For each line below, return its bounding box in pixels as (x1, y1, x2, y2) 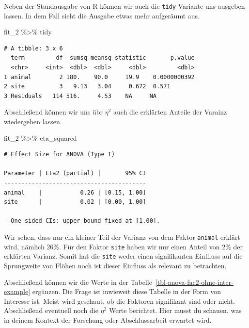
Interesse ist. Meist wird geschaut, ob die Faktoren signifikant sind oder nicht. (4, 295, 235, 306)
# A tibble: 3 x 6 (4, 45, 63, 52)
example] (4, 286, 31, 296)
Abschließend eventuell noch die (4, 305, 98, 315)
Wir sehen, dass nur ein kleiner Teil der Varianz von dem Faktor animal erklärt (4, 231, 240, 242)
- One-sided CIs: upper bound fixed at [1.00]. (4, 217, 160, 225)
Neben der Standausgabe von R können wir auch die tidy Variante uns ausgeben (4, 1, 245, 11)
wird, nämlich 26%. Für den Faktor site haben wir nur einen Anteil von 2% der (4, 241, 243, 251)
